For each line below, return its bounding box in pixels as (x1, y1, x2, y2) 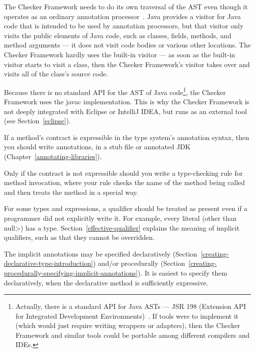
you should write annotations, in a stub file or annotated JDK (4, 141, 191, 152)
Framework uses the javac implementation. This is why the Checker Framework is (4, 96, 250, 106)
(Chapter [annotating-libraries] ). (4, 151, 102, 161)
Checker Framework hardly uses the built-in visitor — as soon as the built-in (4, 49, 235, 59)
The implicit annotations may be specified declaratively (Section (4, 248, 198, 258)
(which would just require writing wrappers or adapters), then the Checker (15, 320, 240, 330)
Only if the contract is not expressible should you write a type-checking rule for (4, 167, 243, 178)
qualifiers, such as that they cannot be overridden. (4, 232, 155, 242)
